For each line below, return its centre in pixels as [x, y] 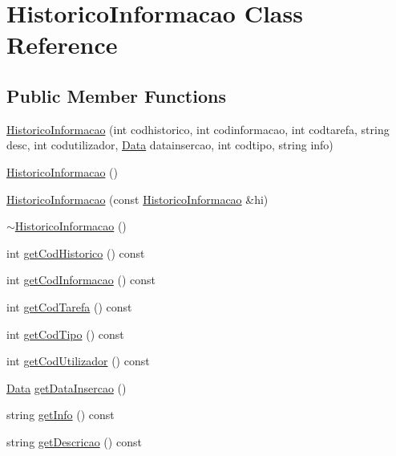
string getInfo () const [61, 415]
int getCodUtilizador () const [78, 361]
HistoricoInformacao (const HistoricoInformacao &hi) [137, 199]
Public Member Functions [116, 95]
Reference [62, 45]
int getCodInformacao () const [81, 280]
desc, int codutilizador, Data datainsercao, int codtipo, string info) [170, 145]
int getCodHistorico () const [76, 252]
